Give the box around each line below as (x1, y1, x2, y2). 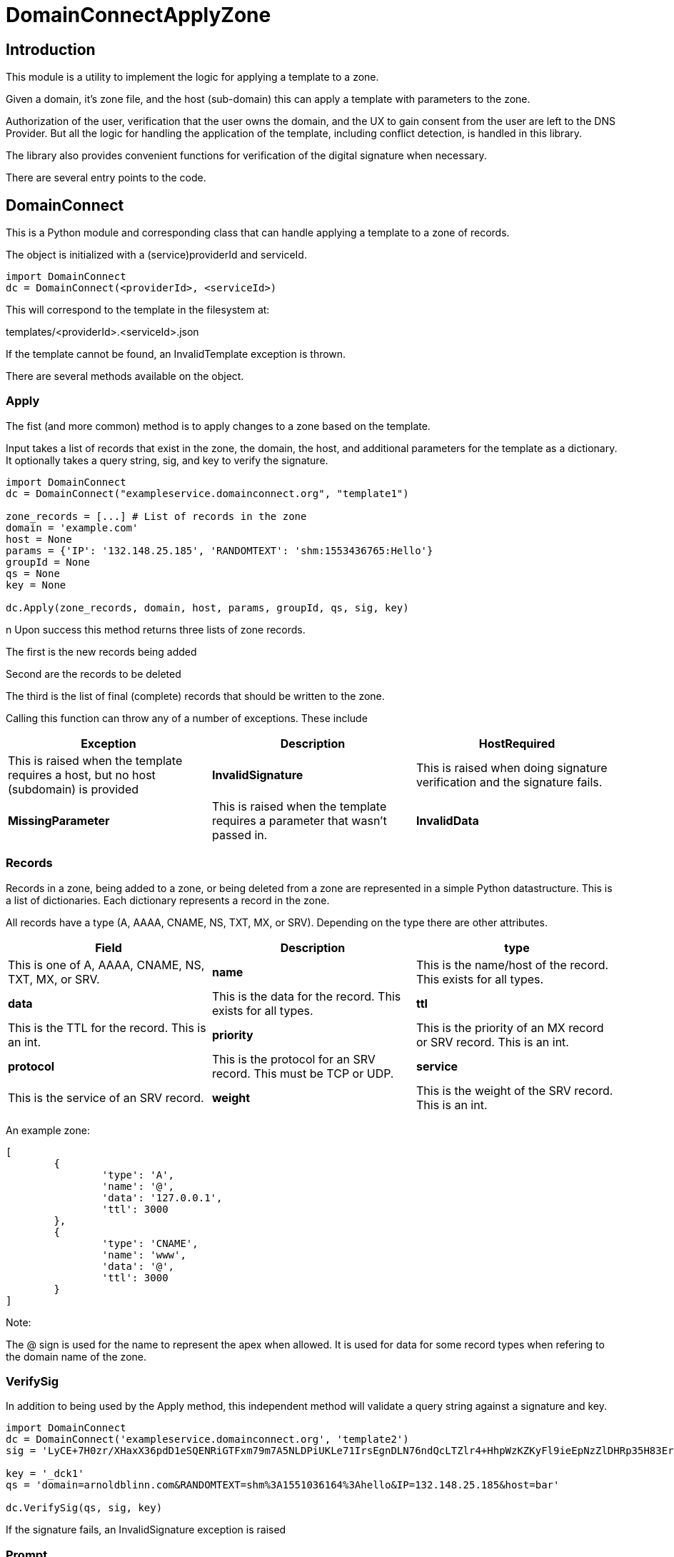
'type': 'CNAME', (101, 1237, 198, 1249)
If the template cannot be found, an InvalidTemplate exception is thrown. (6, 348, 346, 361)
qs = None (6, 567, 60, 579)
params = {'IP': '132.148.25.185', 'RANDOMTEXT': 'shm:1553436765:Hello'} (6, 544, 433, 556)
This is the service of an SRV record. (8, 1090, 204, 1105)
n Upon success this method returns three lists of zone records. (6, 623, 306, 636)
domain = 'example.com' (6, 521, 139, 534)
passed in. (211, 827, 268, 842)
